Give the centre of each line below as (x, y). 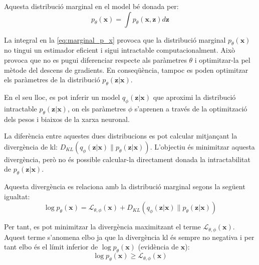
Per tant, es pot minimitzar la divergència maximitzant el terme (102, 227)
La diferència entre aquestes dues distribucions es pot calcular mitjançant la (121, 136)
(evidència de (158, 247)
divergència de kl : (31, 146)
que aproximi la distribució (194, 97)
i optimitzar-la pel (222, 59)
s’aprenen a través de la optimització (191, 108)
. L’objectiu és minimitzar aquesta (202, 146)
